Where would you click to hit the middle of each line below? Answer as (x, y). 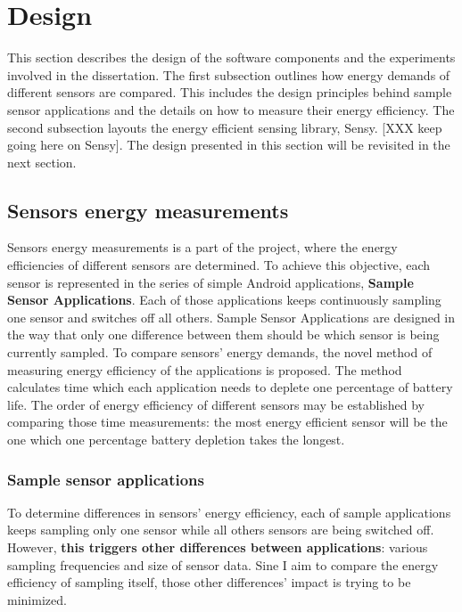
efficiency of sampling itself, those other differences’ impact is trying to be (209, 582)
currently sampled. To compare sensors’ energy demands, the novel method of (220, 352)
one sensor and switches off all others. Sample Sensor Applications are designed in (231, 317)
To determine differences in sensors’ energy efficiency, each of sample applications (229, 512)
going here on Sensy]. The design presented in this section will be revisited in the (229, 145)
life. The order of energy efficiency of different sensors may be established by (216, 404)
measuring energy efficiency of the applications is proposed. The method (205, 369)
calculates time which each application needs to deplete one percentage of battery (230, 387)
